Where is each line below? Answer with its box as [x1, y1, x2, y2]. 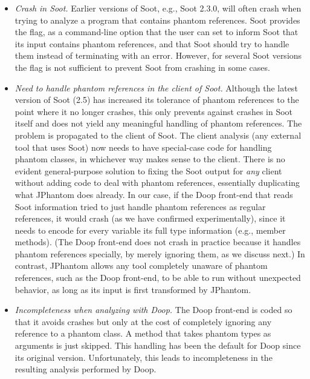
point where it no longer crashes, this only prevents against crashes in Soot [15, 105, 293, 117]
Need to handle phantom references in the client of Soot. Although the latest [15, 81, 298, 94]
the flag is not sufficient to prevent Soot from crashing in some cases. [15, 61, 270, 73]
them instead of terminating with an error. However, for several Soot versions [15, 49, 302, 62]
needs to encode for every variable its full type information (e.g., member [15, 223, 286, 236]
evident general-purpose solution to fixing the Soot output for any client [15, 164, 282, 177]
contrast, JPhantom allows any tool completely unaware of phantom [15, 259, 268, 272]
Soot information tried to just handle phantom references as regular [15, 200, 266, 213]
